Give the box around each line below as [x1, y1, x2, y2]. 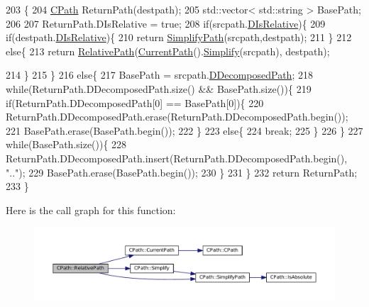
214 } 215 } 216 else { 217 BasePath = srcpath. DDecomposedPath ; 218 [6, 67, 313, 82]
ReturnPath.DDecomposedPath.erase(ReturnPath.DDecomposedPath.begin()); [6, 109, 348, 124]
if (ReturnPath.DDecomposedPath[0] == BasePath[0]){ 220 [6, 95, 264, 110]
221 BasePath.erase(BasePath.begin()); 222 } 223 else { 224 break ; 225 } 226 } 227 [6, 123, 363, 138]
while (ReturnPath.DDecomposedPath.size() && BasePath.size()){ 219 [6, 81, 312, 96]
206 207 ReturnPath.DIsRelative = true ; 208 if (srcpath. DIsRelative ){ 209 [6, 16, 326, 30]
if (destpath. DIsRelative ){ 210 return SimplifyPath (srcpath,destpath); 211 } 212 [6, 30, 352, 45]
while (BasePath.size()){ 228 [6, 137, 127, 152]
